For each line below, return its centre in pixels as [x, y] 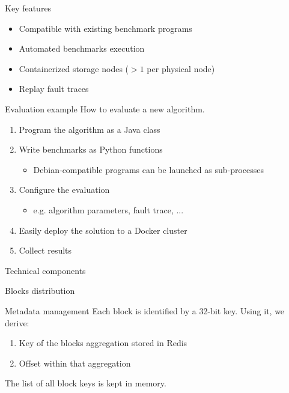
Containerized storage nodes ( [74, 68]
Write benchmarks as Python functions [91, 149]
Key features [28, 8]
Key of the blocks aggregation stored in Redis [103, 343]
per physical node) [181, 68]
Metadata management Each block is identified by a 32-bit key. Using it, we [145, 310]
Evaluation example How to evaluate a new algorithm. [105, 108]
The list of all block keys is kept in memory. [86, 383]
